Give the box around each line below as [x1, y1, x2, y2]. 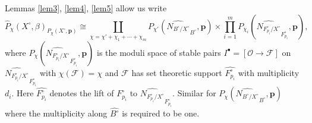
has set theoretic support [131, 66, 222, 78]
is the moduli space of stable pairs [97, 46, 221, 58]
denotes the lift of [49, 87, 114, 99]
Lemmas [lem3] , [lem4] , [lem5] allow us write [5, 2, 167, 14]
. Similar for [172, 87, 216, 99]
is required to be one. [122, 107, 200, 119]
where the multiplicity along [5, 107, 108, 119]
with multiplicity [238, 66, 300, 78]
